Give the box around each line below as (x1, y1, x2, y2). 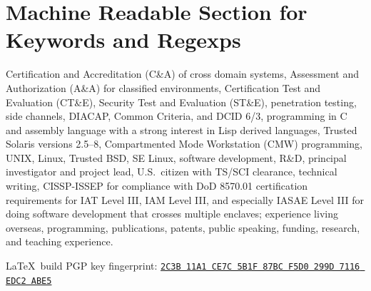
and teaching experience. (6, 234, 113, 249)
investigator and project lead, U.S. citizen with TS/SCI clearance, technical (6, 164, 337, 179)
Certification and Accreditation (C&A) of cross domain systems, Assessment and (6, 66, 360, 81)
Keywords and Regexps (6, 25, 241, 54)
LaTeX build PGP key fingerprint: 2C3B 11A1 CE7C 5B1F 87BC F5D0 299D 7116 (6, 258, 360, 273)
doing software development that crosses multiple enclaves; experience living (6, 206, 338, 221)
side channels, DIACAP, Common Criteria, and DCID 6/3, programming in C (6, 108, 347, 123)
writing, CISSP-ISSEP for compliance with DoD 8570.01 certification (6, 178, 308, 193)
